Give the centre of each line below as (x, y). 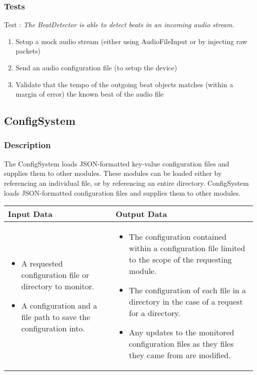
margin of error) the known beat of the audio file (90, 94)
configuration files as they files (181, 344)
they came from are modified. (180, 355)
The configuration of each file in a (188, 290)
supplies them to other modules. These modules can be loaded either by (113, 173)
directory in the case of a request (186, 302)
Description (27, 145)
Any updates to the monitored (182, 332)
